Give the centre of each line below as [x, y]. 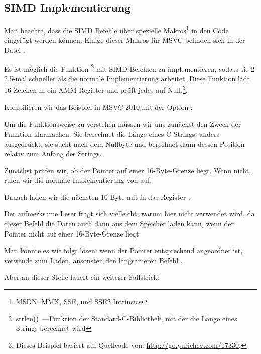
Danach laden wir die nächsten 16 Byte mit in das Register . [97, 197]
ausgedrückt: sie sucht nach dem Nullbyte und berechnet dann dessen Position [124, 143]
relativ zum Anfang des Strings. [53, 153]
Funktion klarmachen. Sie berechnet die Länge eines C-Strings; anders [112, 133]
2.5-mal [16, 78]
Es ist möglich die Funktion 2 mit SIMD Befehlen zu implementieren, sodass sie [126, 68]
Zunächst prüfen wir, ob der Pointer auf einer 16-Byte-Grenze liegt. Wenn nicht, [127, 170]
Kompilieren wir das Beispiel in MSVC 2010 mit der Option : [98, 107]
